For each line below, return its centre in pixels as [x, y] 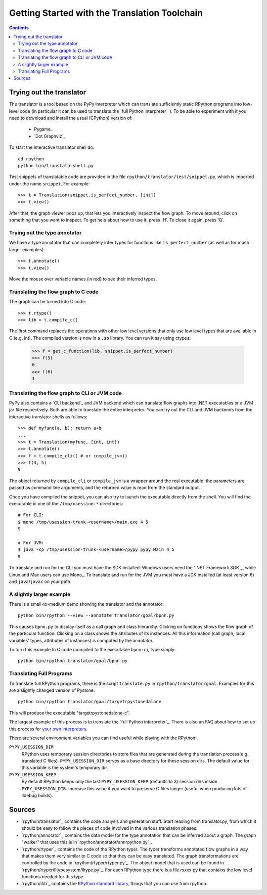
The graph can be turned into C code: [47, 302]
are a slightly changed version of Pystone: [52, 690]
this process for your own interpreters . [48, 729]
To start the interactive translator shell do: [52, 147]
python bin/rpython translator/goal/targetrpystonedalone [90, 702]
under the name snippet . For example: [49, 183]
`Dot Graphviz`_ [50, 136]
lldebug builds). [37, 796]
